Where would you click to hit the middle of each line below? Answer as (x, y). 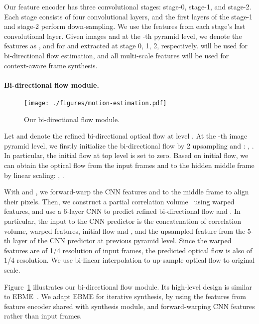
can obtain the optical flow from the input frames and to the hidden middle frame (129, 165)
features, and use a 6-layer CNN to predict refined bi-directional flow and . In (122, 211)
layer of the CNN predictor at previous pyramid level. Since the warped (122, 241)
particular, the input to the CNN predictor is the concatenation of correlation (123, 221)
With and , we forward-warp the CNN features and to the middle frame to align (127, 192)
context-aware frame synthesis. (51, 65)
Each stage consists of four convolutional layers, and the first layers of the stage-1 (129, 16)
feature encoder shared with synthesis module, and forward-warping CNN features (129, 306)
